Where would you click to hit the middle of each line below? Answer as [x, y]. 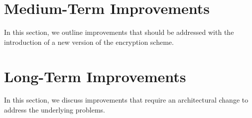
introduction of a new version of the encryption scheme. [89, 42]
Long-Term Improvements [95, 76]
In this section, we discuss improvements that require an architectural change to [126, 100]
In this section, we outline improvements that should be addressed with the [119, 32]
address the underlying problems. [55, 110]
